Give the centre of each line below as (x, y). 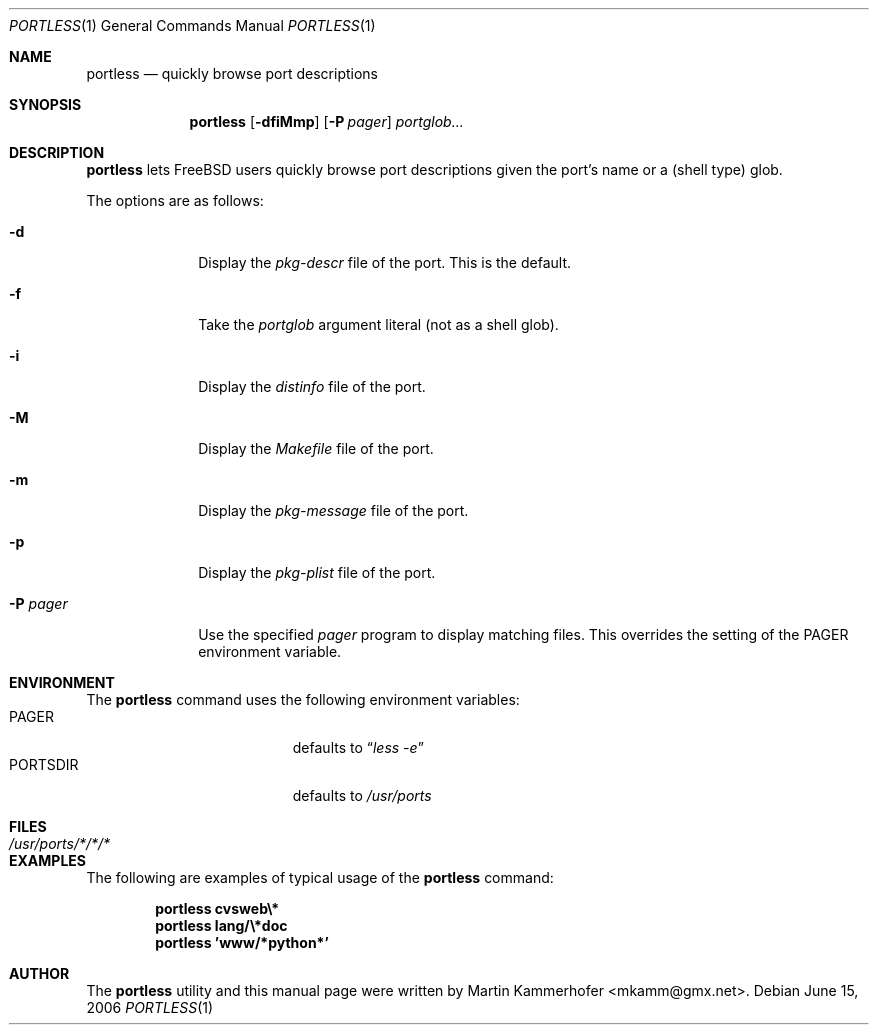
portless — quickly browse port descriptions (232, 73)
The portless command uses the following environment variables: (303, 699)
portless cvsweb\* (217, 908)
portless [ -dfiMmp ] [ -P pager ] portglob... (326, 121)
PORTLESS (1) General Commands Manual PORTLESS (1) (192, 25)
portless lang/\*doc (221, 925)
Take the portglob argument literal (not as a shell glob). (378, 324)
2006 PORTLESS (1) (150, 1007)
